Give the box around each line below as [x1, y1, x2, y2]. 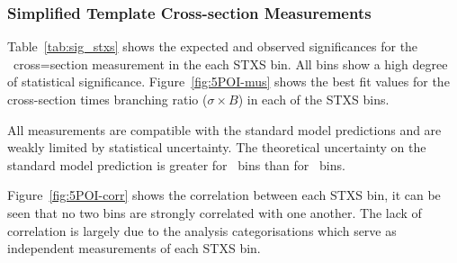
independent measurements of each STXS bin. [7, 239, 261, 258]
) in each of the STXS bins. [237, 90, 390, 108]
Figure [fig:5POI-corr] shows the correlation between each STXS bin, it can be [7, 186, 441, 204]
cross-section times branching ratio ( [7, 90, 208, 108]
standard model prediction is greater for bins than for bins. [7, 155, 345, 174]
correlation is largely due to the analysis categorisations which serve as [7, 221, 397, 240]
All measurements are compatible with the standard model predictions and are [7, 120, 442, 139]
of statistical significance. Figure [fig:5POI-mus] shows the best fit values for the [7, 72, 450, 91]
